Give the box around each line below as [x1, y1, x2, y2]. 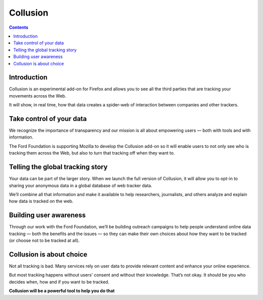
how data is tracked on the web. [9, 198, 74, 204]
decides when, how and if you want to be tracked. [9, 279, 110, 285]
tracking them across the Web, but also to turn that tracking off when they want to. [9, 150, 175, 156]
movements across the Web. [9, 93, 67, 99]
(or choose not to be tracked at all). [9, 238, 80, 243]
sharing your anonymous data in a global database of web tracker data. [9, 182, 152, 188]
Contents [9, 24, 29, 30]
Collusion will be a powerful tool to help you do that [9, 288, 115, 294]
